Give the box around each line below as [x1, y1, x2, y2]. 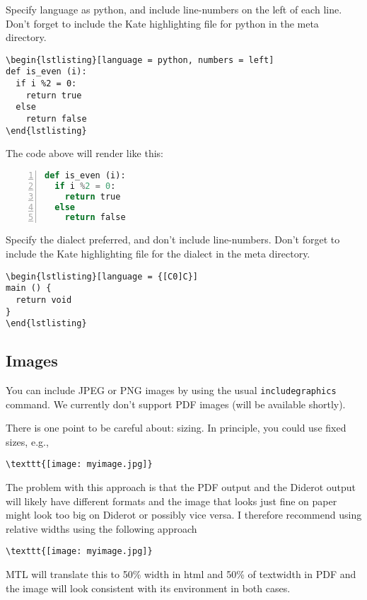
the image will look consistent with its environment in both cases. [6, 580, 291, 595]
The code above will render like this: [6, 146, 163, 161]
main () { [6, 283, 52, 294]
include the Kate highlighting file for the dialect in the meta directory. [6, 246, 310, 260]
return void [16, 294, 72, 305]
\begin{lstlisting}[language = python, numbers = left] [6, 54, 274, 65]
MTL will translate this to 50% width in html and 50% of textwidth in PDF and [6, 567, 356, 582]
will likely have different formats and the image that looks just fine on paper [6, 493, 337, 508]
